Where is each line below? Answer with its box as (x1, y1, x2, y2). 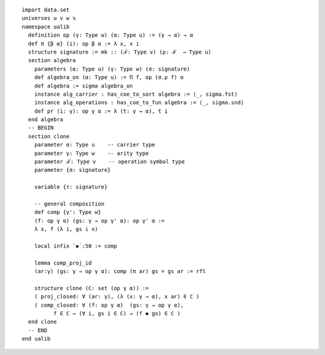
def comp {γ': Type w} (34, 209, 102, 216)
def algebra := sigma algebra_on (34, 82, 134, 89)
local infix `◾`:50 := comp (34, 242, 117, 250)
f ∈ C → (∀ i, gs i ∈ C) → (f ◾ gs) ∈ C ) (53, 310, 181, 317)
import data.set (22, 7, 70, 13)
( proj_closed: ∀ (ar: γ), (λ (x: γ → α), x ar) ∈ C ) (34, 293, 200, 300)
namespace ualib (22, 23, 70, 30)
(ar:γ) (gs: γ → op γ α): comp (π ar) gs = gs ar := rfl (34, 268, 206, 275)
